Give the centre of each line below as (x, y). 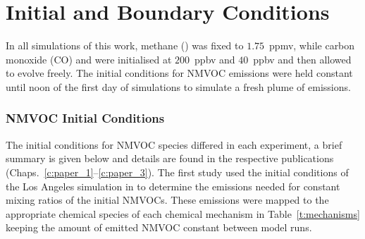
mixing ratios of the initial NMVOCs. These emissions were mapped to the (167, 200)
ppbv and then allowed (302, 59)
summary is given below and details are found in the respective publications (170, 158)
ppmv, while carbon (312, 45)
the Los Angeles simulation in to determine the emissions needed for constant (173, 186)
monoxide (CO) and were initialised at (89, 59)
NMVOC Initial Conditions (85, 118)
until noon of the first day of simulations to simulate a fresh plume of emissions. (178, 86)
